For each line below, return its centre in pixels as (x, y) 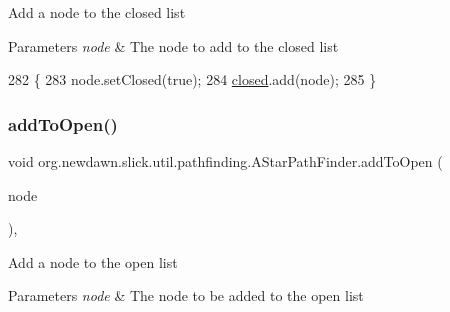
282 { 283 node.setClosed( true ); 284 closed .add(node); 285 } (192, 79)
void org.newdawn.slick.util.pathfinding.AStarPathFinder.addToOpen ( (225, 161)
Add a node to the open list (93, 261)
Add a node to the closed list (97, 12)
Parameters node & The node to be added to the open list (186, 295)
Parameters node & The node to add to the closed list (173, 45)
